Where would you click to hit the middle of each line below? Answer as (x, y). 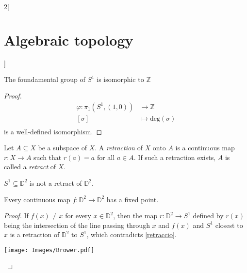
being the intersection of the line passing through (77, 225)
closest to (229, 225)
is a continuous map (205, 148)
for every (78, 216)
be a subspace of (62, 148)
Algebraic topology (69, 40)
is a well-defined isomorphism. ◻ (53, 131)
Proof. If (16, 216)
